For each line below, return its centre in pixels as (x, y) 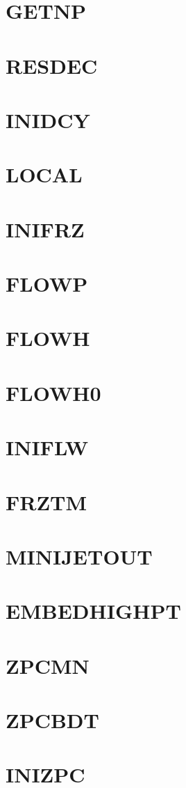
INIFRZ (45, 229)
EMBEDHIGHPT (93, 611)
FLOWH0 (53, 392)
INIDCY (48, 119)
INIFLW (47, 447)
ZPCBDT (52, 720)
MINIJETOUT (79, 556)
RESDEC (52, 65)
